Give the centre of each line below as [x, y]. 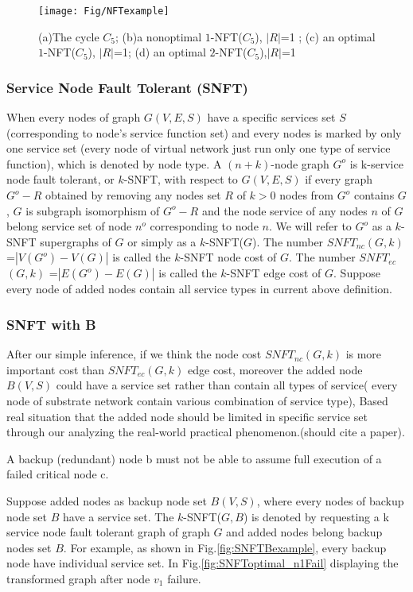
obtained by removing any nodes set [133, 195]
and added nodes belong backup [304, 532]
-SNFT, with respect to [181, 179]
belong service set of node [69, 226]
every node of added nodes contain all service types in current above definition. [199, 289]
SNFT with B [51, 324]
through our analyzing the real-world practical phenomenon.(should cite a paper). [206, 432]
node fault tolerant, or [60, 179]
